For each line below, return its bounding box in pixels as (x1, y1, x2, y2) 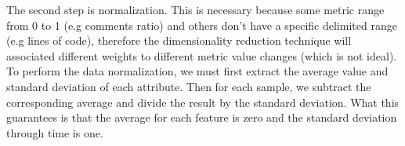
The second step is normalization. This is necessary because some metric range (6, 2, 385, 17)
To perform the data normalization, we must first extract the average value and (6, 63, 389, 79)
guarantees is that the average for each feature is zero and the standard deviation (6, 109, 397, 126)
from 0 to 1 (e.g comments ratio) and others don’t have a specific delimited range (6, 16, 397, 33)
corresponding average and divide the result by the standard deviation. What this (6, 93, 400, 110)
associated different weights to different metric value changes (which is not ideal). (6, 47, 397, 64)
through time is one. (6, 124, 103, 141)
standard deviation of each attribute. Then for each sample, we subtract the (6, 78, 371, 94)
